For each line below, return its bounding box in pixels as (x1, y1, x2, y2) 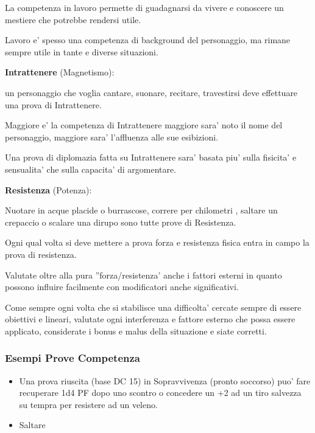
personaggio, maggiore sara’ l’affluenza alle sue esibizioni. (5, 130, 219, 143)
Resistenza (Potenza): (5, 183, 92, 196)
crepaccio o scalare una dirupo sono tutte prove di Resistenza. (5, 215, 236, 228)
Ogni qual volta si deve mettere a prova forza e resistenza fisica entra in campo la (5, 236, 310, 249)
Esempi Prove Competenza (5, 350, 140, 365)
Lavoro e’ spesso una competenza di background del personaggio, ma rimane (5, 33, 291, 46)
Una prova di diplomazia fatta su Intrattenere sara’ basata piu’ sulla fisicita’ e (5, 151, 297, 164)
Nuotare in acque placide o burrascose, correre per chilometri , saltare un (5, 204, 278, 216)
